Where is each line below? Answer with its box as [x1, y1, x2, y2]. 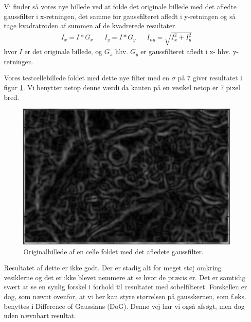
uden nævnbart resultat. [4, 310, 76, 321]
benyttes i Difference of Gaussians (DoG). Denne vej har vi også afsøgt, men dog [4, 301, 245, 311]
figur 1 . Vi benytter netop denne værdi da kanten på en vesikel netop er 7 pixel [4, 82, 240, 92]
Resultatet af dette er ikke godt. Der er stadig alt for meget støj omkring [4, 263, 222, 273]
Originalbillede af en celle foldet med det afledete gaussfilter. [23, 246, 204, 256]
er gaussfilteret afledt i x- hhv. [141, 46, 231, 57]
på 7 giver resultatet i [178, 73, 242, 83]
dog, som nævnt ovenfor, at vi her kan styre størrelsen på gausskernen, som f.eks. [4, 291, 246, 302]
